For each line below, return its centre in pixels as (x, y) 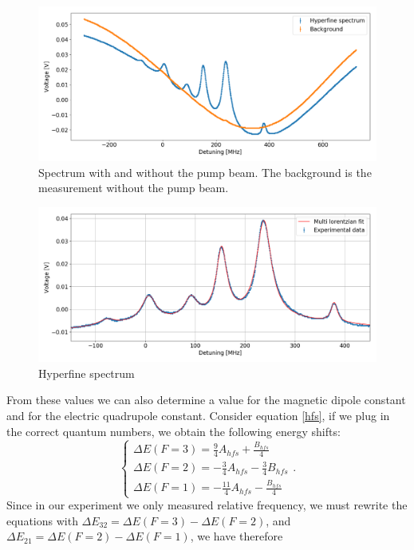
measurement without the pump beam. (134, 188)
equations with (42, 520)
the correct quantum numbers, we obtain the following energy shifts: (173, 431)
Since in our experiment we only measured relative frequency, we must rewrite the (207, 505)
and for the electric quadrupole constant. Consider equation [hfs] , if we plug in (198, 415)
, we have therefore (237, 536)
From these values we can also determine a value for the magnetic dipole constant (206, 400)
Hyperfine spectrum (87, 373)
